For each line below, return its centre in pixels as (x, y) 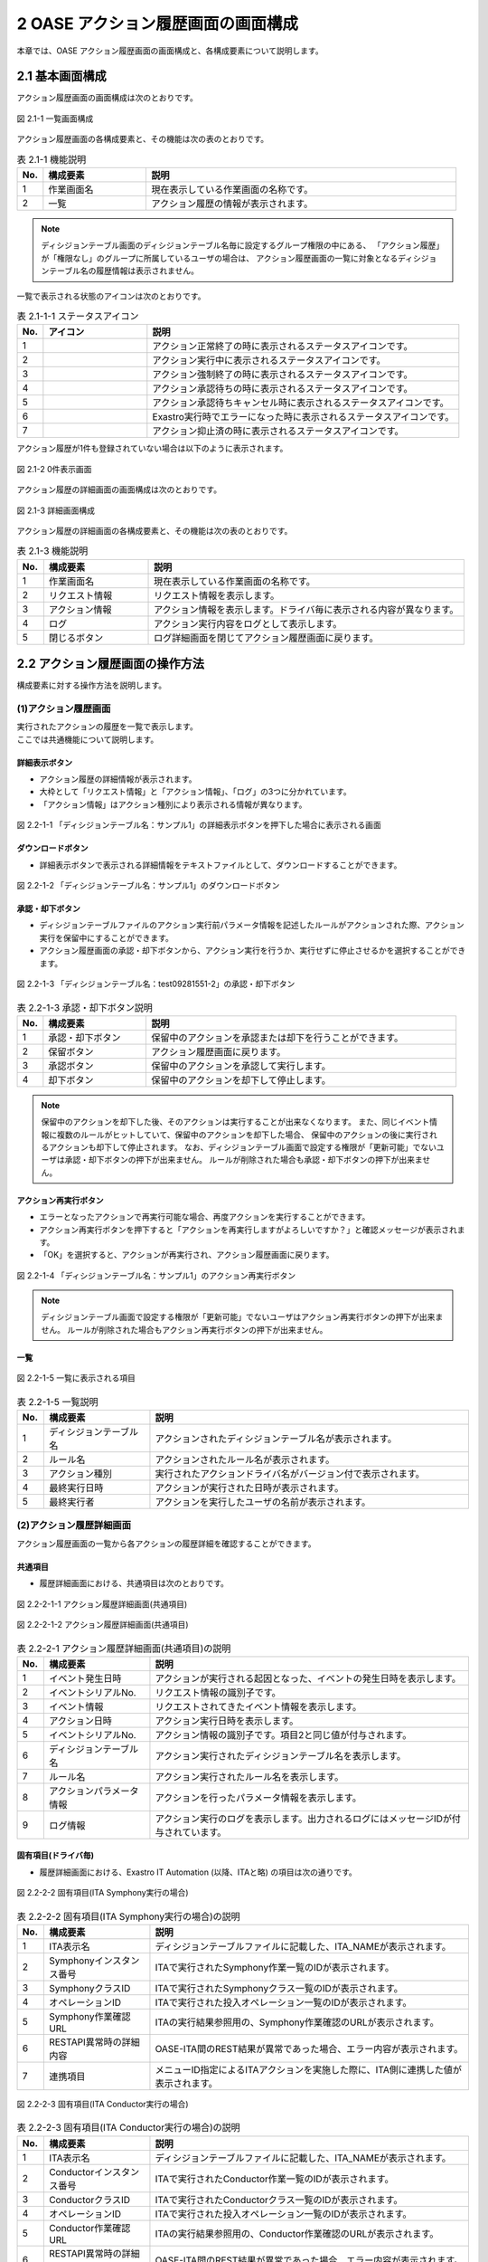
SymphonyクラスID (89, 1988)
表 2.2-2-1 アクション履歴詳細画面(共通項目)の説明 (124, 1649)
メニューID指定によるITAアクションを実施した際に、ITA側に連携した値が (309, 2069)
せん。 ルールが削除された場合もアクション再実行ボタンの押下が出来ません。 (184, 1329)
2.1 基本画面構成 (62, 76)
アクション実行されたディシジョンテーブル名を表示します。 (281, 1755)
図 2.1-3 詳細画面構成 (56, 510)
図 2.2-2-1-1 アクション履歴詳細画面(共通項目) (102, 1604)
